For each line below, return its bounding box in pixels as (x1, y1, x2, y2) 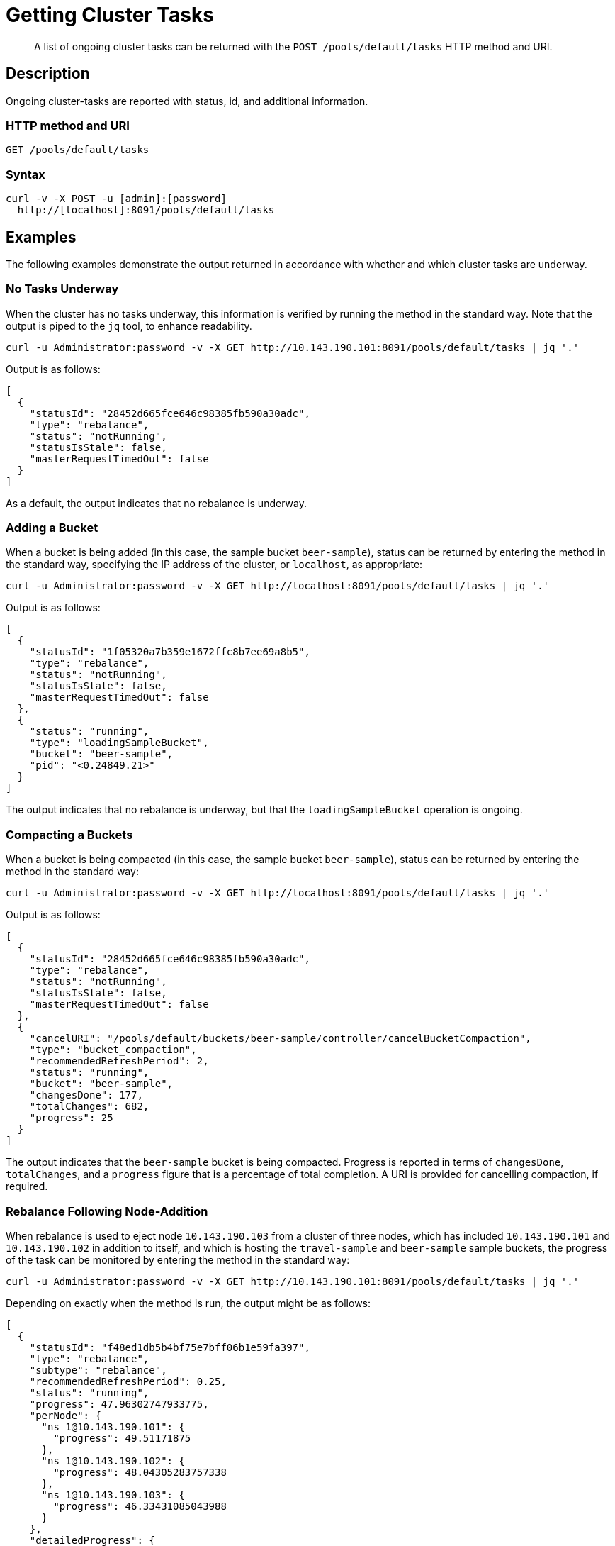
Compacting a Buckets (6, 827, 133, 842)
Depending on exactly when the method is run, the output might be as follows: (6, 1296, 371, 1309)
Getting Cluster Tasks (6, 3, 214, 27)
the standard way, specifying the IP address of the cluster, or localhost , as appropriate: (6, 558, 423, 571)
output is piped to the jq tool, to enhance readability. (6, 319, 252, 332)
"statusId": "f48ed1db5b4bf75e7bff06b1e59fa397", (29, 1341, 310, 1353)
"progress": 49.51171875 (53, 1432, 191, 1444)
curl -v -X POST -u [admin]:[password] (6, 193, 227, 205)
